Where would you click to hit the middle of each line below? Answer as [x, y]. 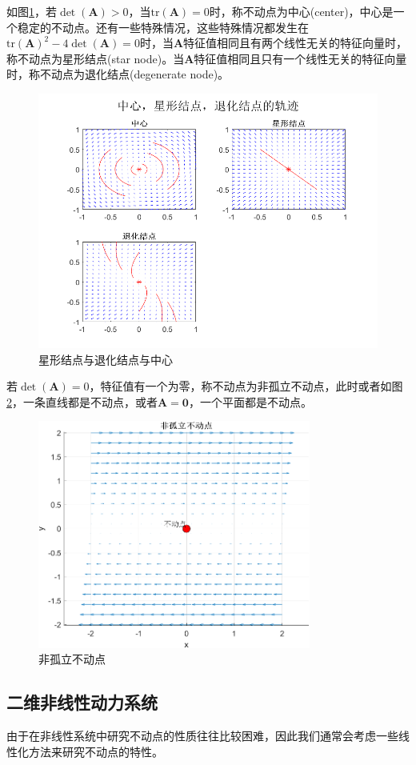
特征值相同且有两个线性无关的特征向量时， [296, 43]
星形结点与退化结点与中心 [106, 359]
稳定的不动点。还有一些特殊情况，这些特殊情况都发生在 [163, 27]
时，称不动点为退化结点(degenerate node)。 [118, 74]
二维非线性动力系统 [82, 702]
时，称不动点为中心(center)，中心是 [301, 11]
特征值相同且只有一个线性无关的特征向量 [300, 58]
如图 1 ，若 [32, 11]
